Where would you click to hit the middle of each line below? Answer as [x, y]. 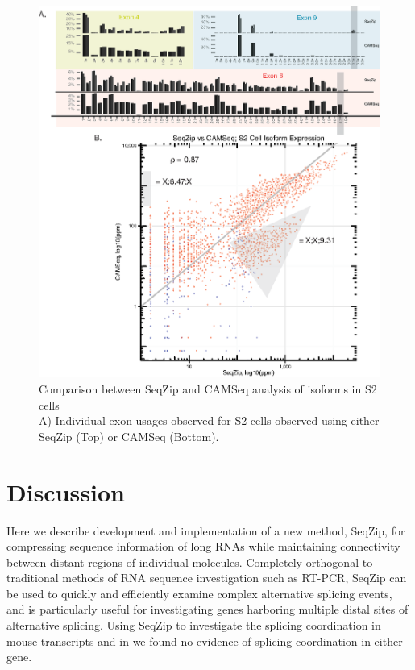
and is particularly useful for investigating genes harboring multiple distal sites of [207, 609]
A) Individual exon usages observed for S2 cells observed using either [209, 420]
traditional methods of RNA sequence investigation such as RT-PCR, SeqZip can [207, 578]
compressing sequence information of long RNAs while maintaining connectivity [203, 546]
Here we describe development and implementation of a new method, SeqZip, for [206, 530]
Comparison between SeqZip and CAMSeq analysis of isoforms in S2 [208, 389]
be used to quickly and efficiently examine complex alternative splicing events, [199, 593]
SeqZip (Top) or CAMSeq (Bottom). [129, 436]
